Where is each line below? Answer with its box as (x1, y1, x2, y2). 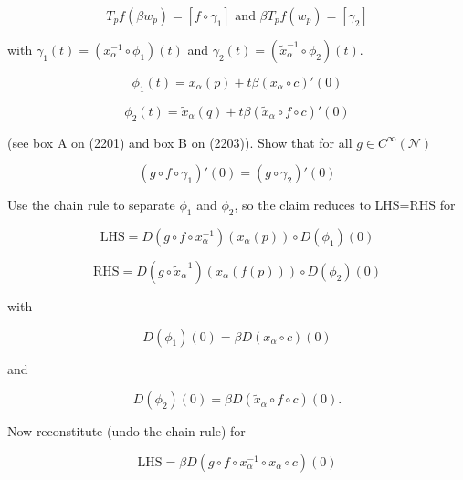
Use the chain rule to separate (7, 195, 175, 214)
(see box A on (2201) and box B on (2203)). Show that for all (7, 132, 353, 151)
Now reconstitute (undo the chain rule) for (7, 422, 246, 441)
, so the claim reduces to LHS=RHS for (234, 195, 456, 214)
